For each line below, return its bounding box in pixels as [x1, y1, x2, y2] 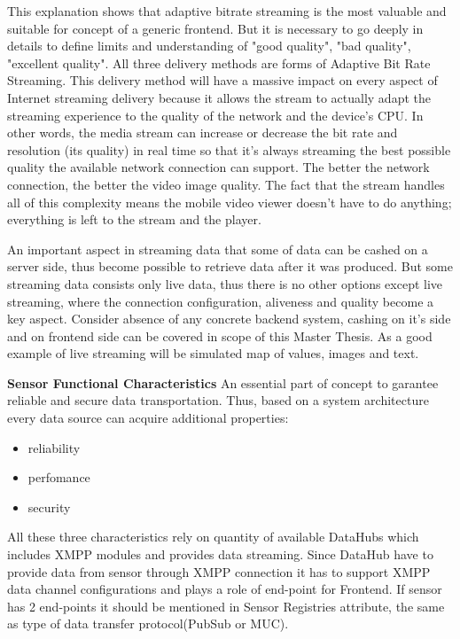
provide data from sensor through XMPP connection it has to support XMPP [7, 562, 431, 581]
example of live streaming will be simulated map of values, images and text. [7, 344, 419, 362]
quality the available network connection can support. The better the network [7, 158, 430, 176]
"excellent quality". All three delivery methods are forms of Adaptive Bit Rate [7, 53, 431, 72]
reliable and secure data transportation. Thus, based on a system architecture [7, 391, 429, 409]
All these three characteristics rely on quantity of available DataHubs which [7, 527, 419, 546]
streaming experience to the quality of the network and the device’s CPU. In [7, 105, 424, 124]
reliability [27, 438, 81, 456]
